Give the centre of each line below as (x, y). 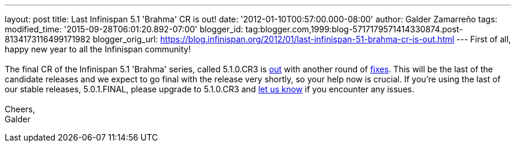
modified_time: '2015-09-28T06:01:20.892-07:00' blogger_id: (124, 29)
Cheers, (20, 109)
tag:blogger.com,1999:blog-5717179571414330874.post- (354, 29)
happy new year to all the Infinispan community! (98, 49)
